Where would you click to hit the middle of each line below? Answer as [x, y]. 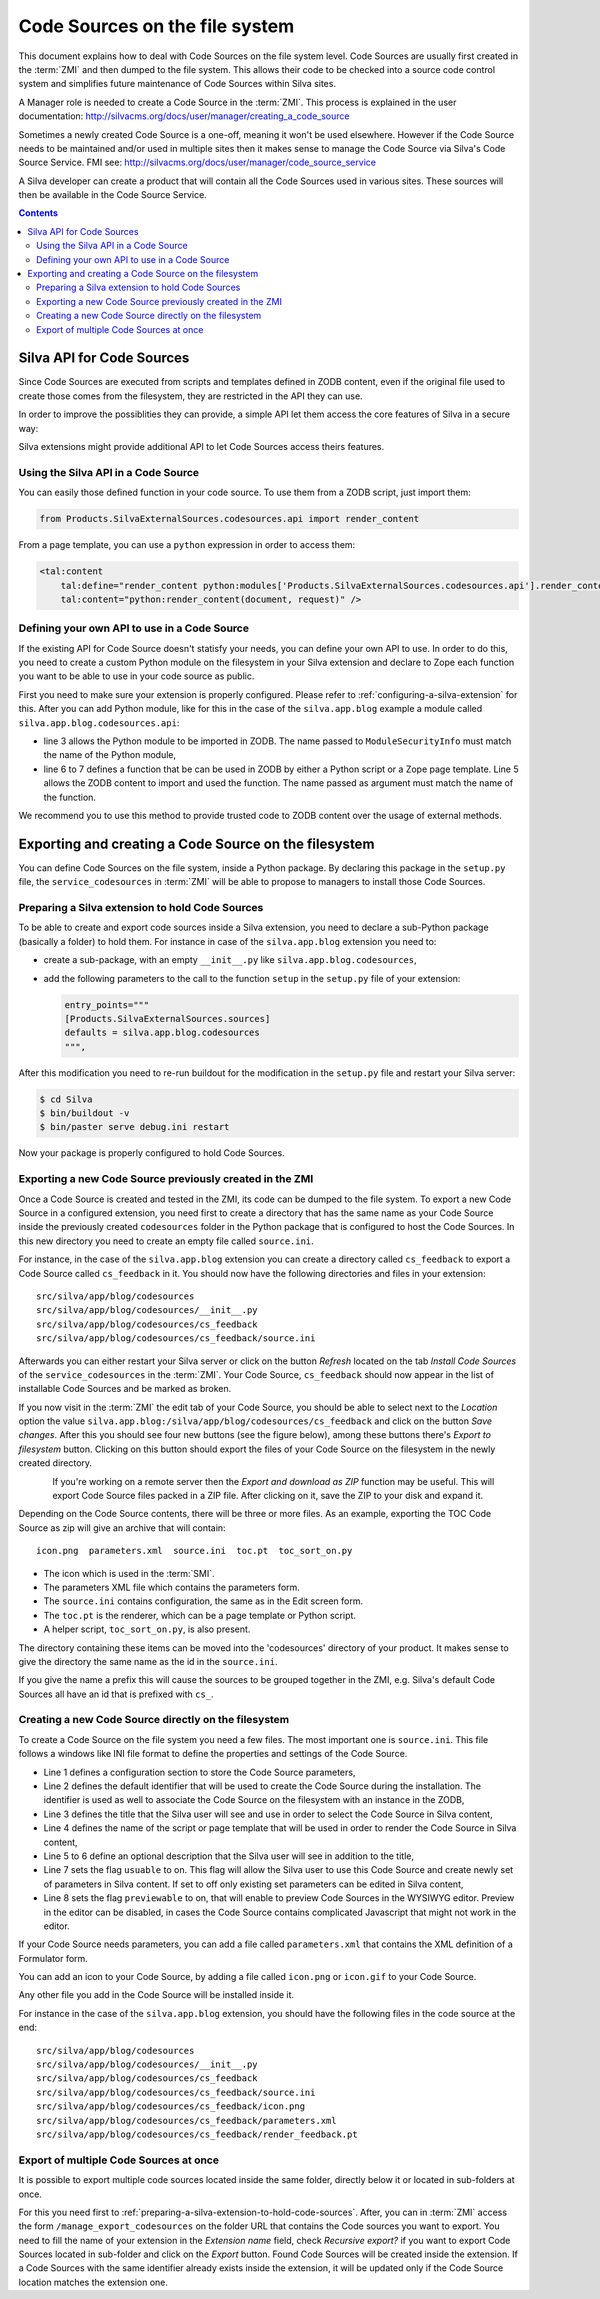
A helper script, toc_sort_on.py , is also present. [147, 1629]
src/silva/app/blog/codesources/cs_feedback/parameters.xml [186, 2120]
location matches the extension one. [93, 2282]
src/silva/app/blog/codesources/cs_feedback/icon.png [170, 2106]
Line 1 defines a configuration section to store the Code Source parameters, [199, 1772]
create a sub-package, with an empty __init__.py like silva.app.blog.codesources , [230, 960]
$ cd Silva [66, 1099]
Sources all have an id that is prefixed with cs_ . [116, 1694]
